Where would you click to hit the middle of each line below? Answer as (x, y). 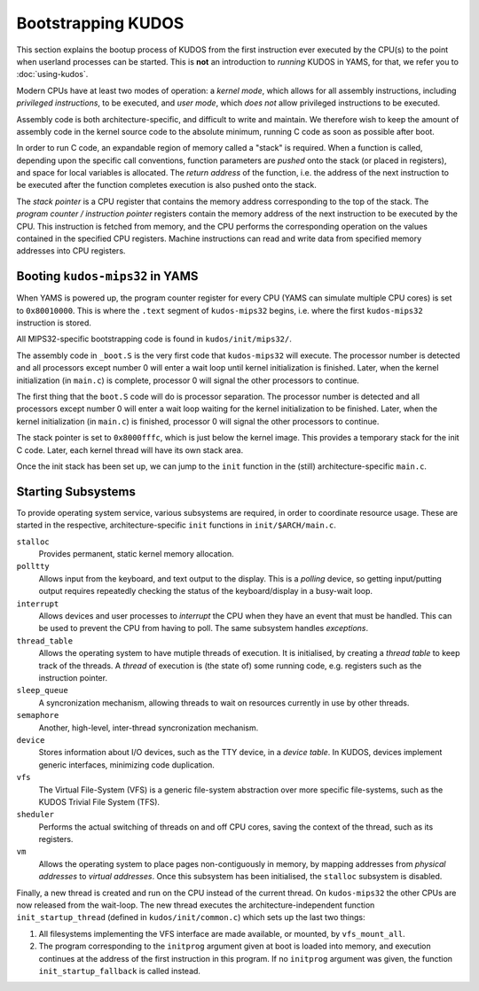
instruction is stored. (54, 323)
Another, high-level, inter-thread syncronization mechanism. (149, 728)
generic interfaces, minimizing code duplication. (126, 765)
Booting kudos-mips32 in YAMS (107, 276)
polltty (33, 566)
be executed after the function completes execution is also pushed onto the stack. (166, 185)
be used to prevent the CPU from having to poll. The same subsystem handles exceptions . (204, 628)
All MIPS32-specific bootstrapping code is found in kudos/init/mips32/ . (154, 339)
